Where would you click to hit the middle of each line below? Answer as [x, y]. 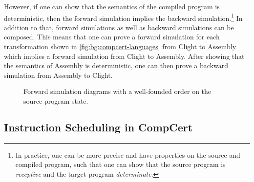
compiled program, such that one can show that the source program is [120, 164]
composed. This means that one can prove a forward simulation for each [112, 37]
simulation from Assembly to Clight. [58, 75]
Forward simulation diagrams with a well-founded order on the [117, 91]
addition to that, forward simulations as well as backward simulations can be [119, 27]
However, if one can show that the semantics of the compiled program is [112, 6]
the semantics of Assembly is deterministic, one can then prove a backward [116, 65]
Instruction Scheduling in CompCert [98, 127]
